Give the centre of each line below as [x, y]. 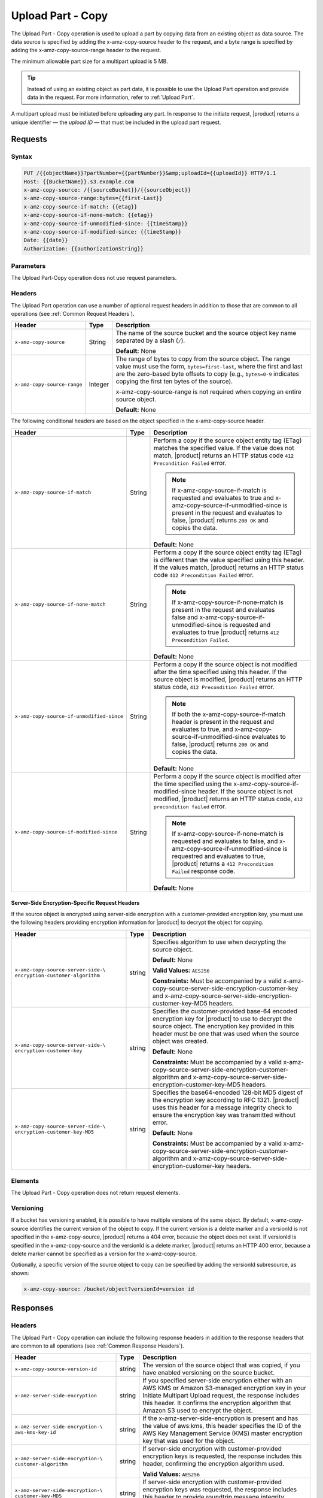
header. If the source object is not [245, 791]
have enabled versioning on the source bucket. [209, 1373]
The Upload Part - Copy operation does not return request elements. [96, 1193]
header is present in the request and [223, 721]
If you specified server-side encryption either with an [217, 1381]
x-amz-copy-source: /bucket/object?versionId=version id [109, 1289]
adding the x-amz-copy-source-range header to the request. [86, 50]
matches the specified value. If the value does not [224, 448]
